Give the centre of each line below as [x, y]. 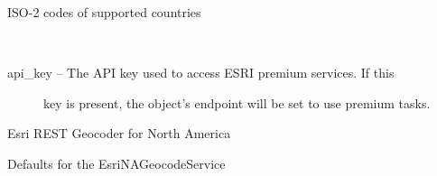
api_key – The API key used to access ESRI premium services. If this [201, 73]
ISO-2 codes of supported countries [104, 12]
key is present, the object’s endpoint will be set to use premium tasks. [237, 102]
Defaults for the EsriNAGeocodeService [116, 163]
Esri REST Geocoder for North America [119, 133]
